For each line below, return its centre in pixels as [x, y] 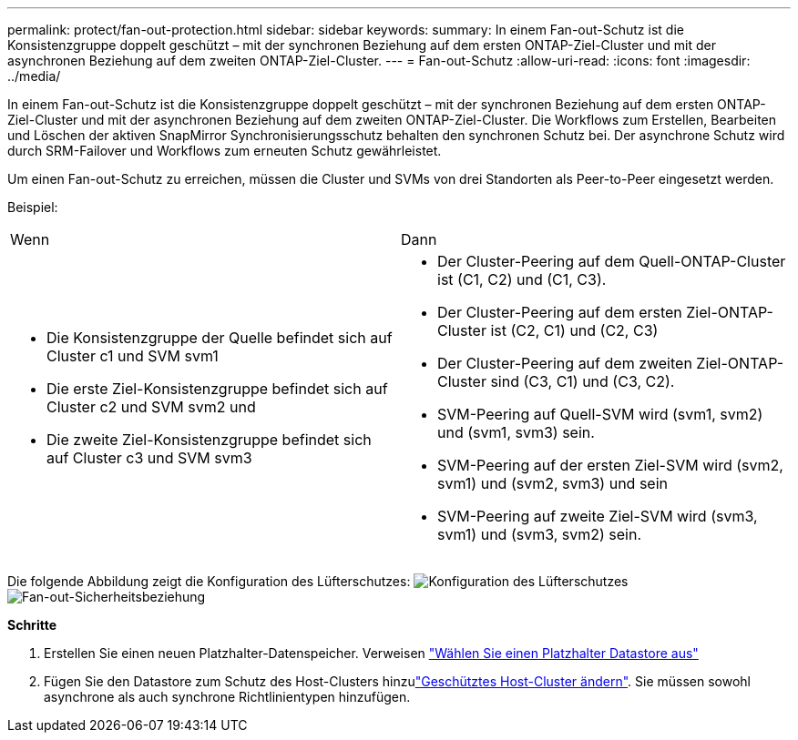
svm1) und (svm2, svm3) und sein [553, 483]
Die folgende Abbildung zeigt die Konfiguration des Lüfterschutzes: [209, 581]
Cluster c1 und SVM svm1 [133, 356]
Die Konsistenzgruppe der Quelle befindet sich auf [220, 338]
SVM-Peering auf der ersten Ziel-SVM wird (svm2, [610, 465]
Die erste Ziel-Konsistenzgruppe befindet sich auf [217, 389]
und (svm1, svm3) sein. [516, 432]
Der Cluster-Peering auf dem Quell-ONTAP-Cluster [612, 261]
